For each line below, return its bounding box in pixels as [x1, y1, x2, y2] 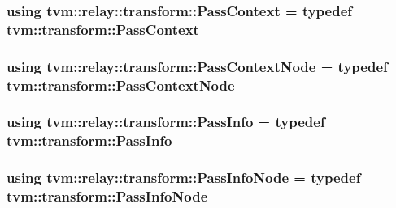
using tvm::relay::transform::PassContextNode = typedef [7, 56, 388, 76]
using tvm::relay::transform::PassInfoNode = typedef [7, 168, 361, 188]
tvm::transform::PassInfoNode [7, 186, 208, 206]
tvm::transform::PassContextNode [7, 74, 235, 95]
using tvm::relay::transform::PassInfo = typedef [7, 112, 325, 132]
